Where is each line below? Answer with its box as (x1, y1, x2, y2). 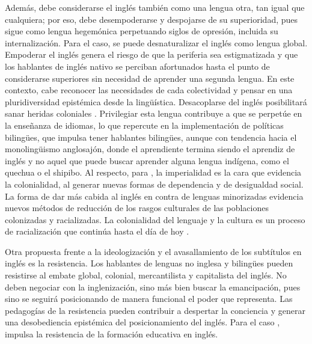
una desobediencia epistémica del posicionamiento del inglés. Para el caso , (5, 316, 280, 328)
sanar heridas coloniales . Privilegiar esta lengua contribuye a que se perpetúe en (5, 107, 302, 120)
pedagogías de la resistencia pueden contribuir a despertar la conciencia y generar (5, 304, 305, 316)
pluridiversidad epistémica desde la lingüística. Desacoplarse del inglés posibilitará (5, 95, 307, 108)
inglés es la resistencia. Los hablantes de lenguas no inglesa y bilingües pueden (5, 257, 293, 269)
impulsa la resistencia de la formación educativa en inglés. (5, 328, 218, 340)
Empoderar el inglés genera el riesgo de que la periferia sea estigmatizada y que (5, 48, 298, 61)
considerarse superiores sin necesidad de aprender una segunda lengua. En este (5, 72, 295, 84)
